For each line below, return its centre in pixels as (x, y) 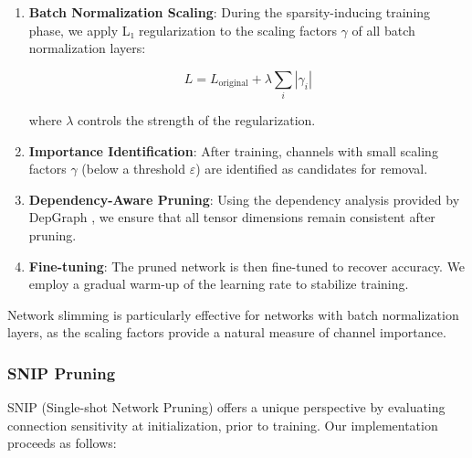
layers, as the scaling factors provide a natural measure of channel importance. (227, 332)
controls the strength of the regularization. (197, 120)
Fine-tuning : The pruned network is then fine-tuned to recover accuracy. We (247, 266)
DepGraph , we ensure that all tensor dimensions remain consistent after (232, 217)
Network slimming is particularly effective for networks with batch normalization (233, 314)
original (233, 84)
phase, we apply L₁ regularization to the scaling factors (183, 30)
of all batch (383, 30)
